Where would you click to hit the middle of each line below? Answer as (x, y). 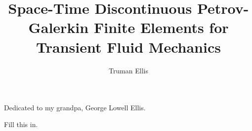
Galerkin (59, 27)
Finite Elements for (161, 27)
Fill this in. (21, 124)
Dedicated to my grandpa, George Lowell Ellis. (75, 108)
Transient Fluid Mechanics (128, 47)
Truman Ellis (128, 70)
